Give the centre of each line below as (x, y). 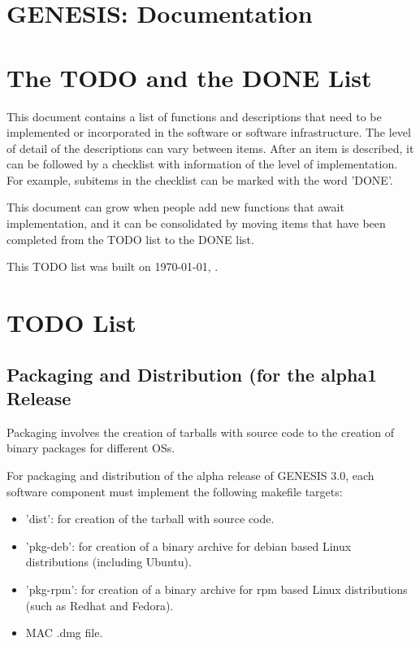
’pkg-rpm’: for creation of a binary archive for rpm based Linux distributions (216, 589)
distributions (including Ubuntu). (108, 562)
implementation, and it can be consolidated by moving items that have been (196, 223)
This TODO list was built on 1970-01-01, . (113, 266)
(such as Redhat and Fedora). (100, 605)
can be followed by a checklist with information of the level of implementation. (202, 164)
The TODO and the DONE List (189, 77)
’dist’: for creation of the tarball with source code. (150, 519)
